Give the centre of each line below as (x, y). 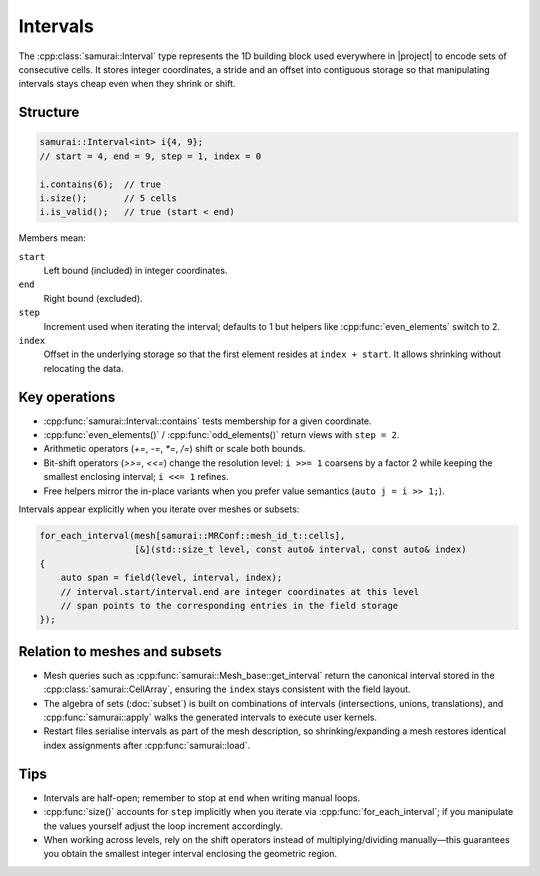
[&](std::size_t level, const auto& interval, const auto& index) (300, 549)
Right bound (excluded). (93, 298)
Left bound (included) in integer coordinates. (135, 271)
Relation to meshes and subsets (120, 651)
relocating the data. (83, 368)
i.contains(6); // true (100, 184)
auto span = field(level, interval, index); (171, 578)
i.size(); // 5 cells (108, 198)
